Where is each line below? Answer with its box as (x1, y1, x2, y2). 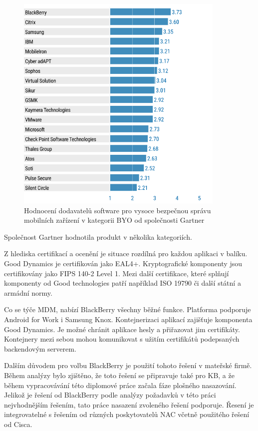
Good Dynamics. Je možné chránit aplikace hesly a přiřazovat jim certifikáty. (4, 324, 240, 334)
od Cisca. (4, 419, 32, 429)
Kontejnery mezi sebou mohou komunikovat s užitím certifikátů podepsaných (4, 334, 240, 344)
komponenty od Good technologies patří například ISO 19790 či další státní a (4, 278, 241, 288)
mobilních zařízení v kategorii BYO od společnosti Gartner (24, 215, 205, 225)
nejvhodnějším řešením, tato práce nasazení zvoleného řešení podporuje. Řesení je (4, 399, 254, 410)
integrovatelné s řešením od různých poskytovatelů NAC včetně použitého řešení (4, 409, 250, 420)
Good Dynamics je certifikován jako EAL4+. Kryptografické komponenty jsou (4, 258, 242, 269)
